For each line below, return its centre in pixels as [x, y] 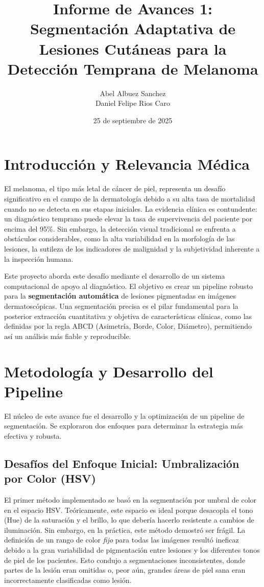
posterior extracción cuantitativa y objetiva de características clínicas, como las [128, 316]
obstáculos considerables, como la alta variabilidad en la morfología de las [119, 239]
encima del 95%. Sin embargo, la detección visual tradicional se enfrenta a [120, 228]
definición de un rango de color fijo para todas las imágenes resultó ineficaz [122, 540]
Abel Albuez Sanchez [133, 93]
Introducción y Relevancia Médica [127, 164]
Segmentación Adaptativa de [133, 28]
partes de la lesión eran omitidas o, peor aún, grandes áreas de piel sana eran [125, 570]
